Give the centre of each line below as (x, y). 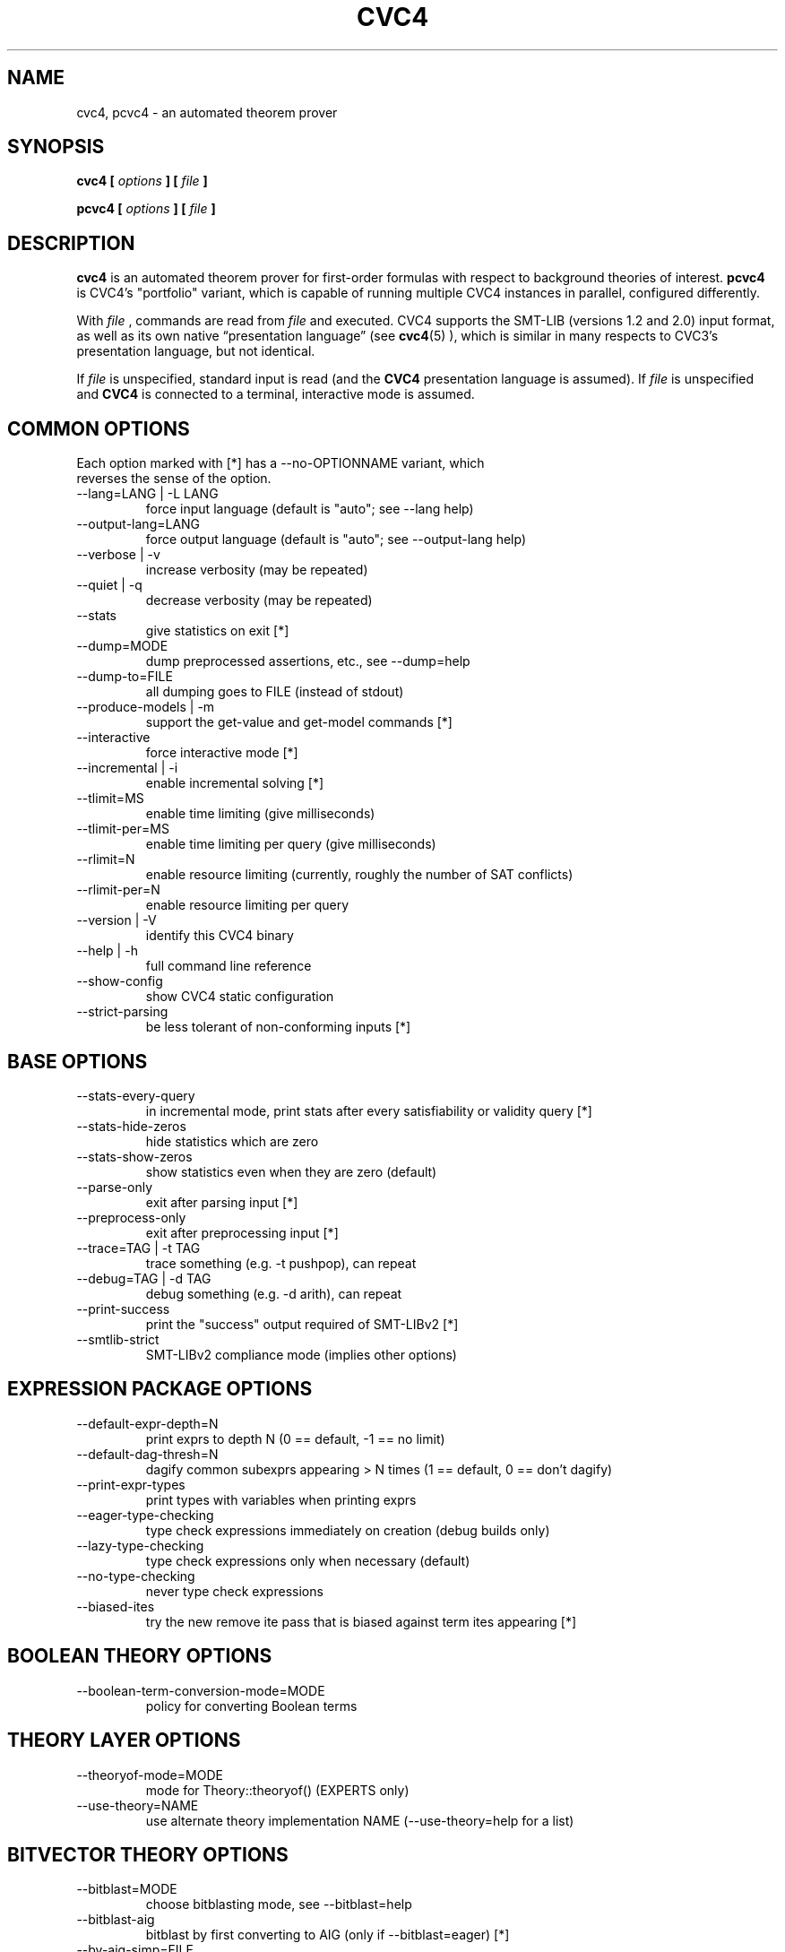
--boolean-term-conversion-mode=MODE (201, 1690)
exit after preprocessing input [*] (242, 1232)
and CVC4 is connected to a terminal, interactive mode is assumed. (276, 394)
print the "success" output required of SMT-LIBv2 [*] (302, 1324)
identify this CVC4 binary (220, 936)
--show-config (120, 981)
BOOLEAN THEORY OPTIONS (140, 1656)
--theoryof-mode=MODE (150, 1775)
